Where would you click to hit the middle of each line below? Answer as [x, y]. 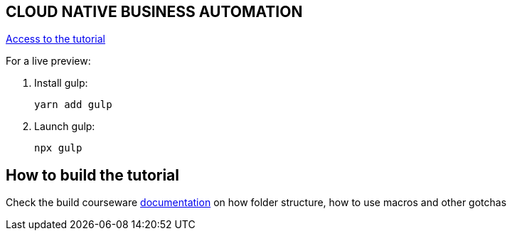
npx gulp [58, 148]
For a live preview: [48, 61]
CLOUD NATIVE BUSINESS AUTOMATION [154, 12]
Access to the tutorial [56, 39]
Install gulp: [61, 83]
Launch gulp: [65, 127]
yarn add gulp [73, 105]
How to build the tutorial [92, 175]
